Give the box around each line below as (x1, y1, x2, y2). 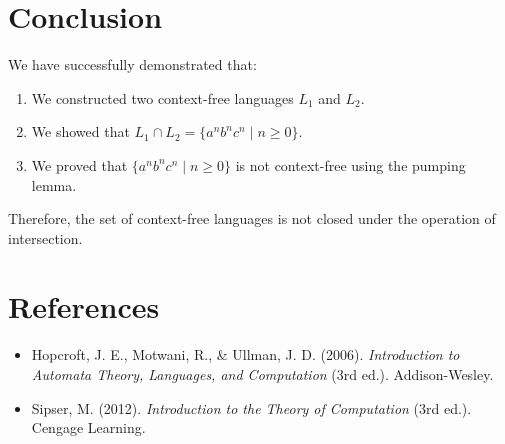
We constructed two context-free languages (31, 87, 294, 108)
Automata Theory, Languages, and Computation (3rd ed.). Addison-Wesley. (31, 364, 494, 384)
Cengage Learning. (31, 417, 146, 438)
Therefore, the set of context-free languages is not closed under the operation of (8, 208, 496, 229)
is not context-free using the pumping (235, 154, 466, 175)
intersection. (8, 227, 83, 248)
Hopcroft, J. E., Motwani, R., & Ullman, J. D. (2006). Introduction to (31, 344, 460, 365)
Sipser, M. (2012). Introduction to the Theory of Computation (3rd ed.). (31, 397, 472, 418)
